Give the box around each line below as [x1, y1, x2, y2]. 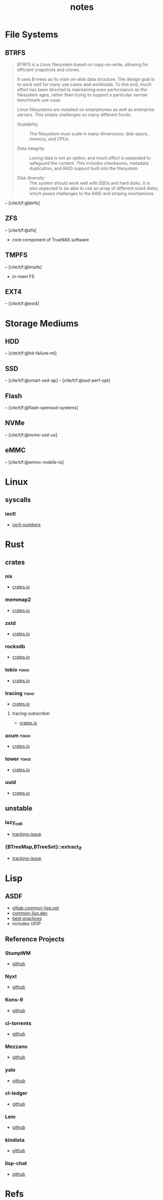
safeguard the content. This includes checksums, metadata [29, 160, 149, 166]
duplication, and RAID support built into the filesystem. [29, 166, 139, 171]
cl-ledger [5, 1090, 28, 1097]
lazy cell [5, 819, 23, 827]
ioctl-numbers [12, 522, 41, 527]
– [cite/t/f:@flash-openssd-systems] [5, 405, 79, 411]
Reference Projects [5, 935, 65, 943]
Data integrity [17, 146, 45, 151]
